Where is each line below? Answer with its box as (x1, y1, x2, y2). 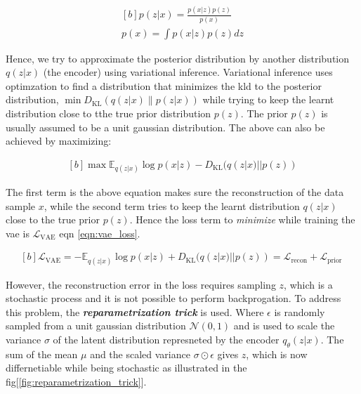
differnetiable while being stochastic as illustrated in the (6, 360, 247, 375)
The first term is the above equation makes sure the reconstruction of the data (6, 185, 344, 199)
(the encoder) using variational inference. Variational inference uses (43, 65, 333, 79)
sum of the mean (6, 346, 78, 361)
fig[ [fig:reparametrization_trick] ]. (6, 374, 147, 389)
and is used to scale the (233, 318, 335, 333)
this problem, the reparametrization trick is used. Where (6, 304, 264, 319)
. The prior (240, 106, 288, 121)
